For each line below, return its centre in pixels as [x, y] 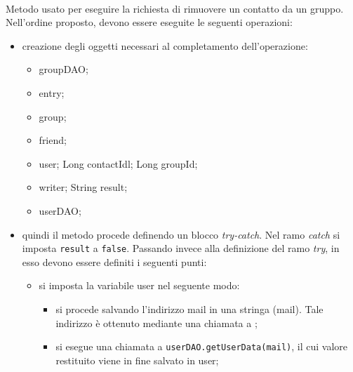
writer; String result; [83, 187]
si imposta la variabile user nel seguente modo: [139, 285]
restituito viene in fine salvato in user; [137, 360]
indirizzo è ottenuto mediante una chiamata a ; [156, 323]
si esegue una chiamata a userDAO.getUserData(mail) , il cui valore [201, 346]
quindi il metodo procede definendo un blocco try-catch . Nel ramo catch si [181, 234]
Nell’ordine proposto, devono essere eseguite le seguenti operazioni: [149, 22]
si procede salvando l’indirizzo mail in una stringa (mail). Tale [189, 308]
